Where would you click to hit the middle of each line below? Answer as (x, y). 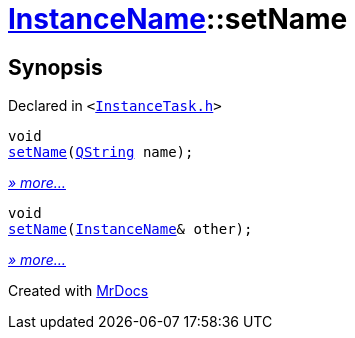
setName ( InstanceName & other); (130, 229)
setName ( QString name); (101, 152)
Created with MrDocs (78, 291)
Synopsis (55, 67)
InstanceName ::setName (178, 19)
